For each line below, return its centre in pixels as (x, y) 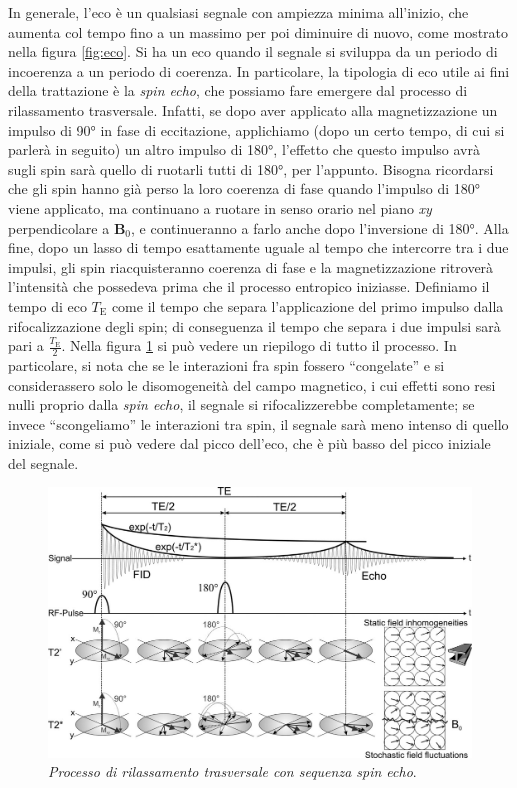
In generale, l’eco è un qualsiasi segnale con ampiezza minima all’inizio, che (238, 12)
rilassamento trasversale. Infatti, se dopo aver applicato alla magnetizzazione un (253, 109)
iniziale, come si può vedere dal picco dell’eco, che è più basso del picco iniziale (249, 443)
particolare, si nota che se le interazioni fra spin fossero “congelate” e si (226, 364)
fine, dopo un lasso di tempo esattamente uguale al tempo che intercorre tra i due (258, 247)
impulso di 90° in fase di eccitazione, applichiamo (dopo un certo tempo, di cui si (256, 129)
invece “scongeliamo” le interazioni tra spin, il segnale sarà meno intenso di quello (258, 423)
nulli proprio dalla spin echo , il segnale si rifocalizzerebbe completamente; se (241, 404)
